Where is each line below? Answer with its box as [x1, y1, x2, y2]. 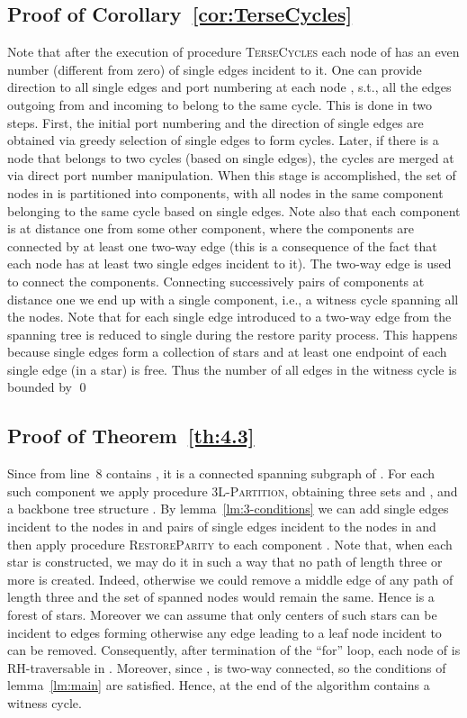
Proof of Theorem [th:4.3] [7, 422, 255, 450]
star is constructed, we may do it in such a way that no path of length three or [7, 552, 443, 571]
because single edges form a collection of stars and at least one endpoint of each [7, 342, 447, 361]
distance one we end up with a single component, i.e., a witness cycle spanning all [7, 289, 459, 308]
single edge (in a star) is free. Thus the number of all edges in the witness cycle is [7, 359, 457, 378]
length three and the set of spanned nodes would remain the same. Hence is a [7, 587, 435, 606]
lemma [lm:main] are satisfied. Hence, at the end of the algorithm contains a [7, 676, 430, 695]
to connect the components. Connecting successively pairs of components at [7, 271, 425, 290]
